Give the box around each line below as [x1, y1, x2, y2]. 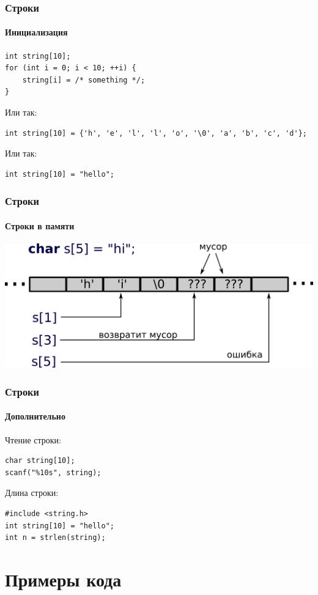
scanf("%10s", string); [5, 468, 102, 477]
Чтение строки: [5, 433, 61, 446]
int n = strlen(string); [5, 533, 106, 542]
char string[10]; [5, 456, 75, 465]
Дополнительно [5, 410, 65, 423]
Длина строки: [5, 486, 59, 499]
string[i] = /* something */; [22, 75, 146, 84]
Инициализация [5, 26, 68, 39]
